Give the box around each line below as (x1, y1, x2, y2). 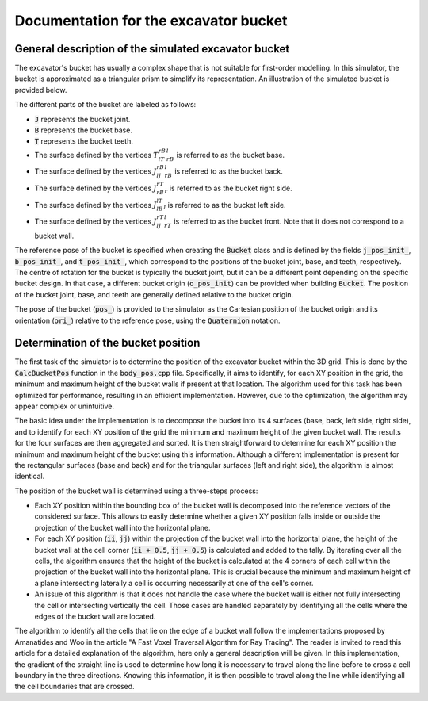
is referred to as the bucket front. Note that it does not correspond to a (174, 216, 404, 226)
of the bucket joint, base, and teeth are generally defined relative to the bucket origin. (14, 289, 294, 299)
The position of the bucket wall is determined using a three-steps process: (14, 486, 258, 496)
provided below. (14, 85, 67, 94)
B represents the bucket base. (34, 125, 132, 135)
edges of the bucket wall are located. (34, 611, 156, 621)
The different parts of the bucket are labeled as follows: (14, 100, 197, 109)
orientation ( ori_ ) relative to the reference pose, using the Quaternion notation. (14, 316, 281, 325)
